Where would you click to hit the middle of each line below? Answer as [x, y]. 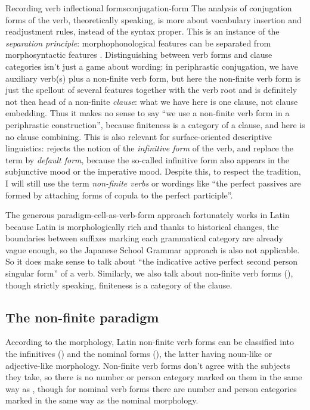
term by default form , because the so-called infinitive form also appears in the [147, 159]
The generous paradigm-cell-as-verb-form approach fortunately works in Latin [148, 215]
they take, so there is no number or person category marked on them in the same [154, 377]
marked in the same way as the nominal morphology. [102, 400]
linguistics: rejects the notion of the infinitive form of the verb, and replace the [149, 148]
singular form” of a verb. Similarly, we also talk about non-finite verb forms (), [149, 273]
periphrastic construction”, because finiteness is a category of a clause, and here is [155, 124]
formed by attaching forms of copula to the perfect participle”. [119, 195]
